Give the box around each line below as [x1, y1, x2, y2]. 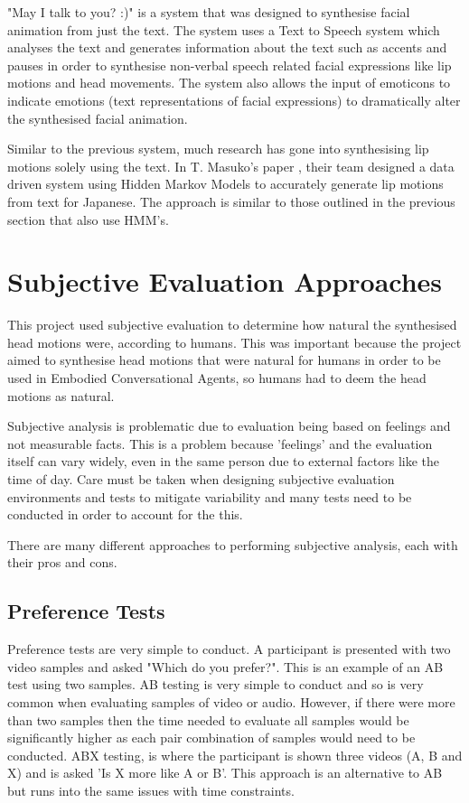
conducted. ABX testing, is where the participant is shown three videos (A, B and [7, 745, 463, 764]
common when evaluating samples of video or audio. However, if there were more [7, 692, 455, 711]
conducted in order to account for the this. [7, 505, 243, 524]
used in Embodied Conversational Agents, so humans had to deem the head [7, 369, 427, 387]
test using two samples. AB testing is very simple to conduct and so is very [7, 675, 424, 694]
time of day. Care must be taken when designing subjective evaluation [7, 470, 395, 488]
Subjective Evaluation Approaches [7, 263, 443, 300]
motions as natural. [7, 386, 115, 405]
